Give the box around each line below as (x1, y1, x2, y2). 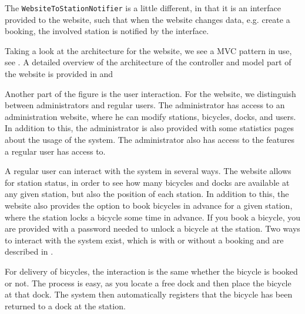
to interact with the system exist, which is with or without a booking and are (5, 233, 284, 246)
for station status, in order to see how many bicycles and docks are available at (5, 176, 290, 188)
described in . (5, 245, 53, 258)
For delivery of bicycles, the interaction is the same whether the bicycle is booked (5, 265, 298, 277)
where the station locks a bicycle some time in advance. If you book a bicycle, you (5, 211, 301, 223)
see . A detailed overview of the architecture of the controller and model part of (5, 56, 291, 68)
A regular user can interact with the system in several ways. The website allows (5, 165, 291, 177)
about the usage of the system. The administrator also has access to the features (5, 133, 295, 145)
